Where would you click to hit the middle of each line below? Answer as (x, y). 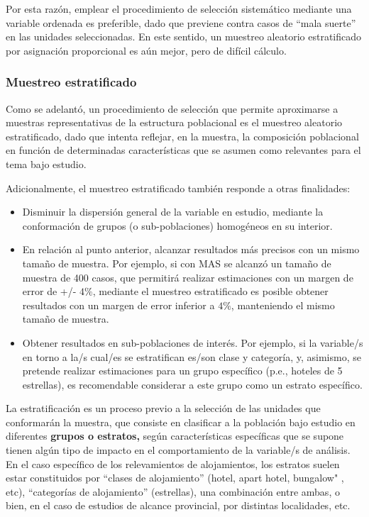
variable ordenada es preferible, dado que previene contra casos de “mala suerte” (181, 22)
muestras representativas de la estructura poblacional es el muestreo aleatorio (174, 122)
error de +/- (49, 291)
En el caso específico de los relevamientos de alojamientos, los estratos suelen (173, 463)
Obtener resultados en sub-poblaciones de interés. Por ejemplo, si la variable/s (193, 342)
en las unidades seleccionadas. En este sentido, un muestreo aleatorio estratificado (184, 37)
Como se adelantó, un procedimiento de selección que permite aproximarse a (172, 108)
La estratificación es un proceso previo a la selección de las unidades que (163, 408)
